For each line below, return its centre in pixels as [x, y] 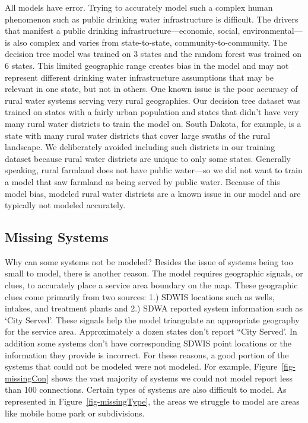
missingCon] [27, 378]
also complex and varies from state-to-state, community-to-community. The [150, 42]
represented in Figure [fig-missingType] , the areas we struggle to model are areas [152, 401]
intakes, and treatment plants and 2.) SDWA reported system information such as [154, 308]
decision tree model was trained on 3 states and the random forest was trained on [153, 54]
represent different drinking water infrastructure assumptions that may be [139, 77]
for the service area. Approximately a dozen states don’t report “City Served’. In [151, 331]
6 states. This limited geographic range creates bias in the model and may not [147, 65]
